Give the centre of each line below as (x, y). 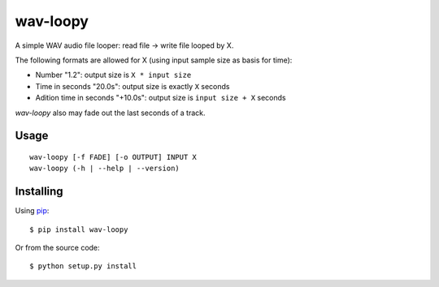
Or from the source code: (58, 247)
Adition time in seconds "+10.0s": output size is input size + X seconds (161, 98)
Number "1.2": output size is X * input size (113, 75)
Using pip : (32, 211)
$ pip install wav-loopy (79, 229)
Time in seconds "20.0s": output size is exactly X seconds (133, 86)
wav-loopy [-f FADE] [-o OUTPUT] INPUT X (113, 157)
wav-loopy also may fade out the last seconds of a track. (111, 113)
